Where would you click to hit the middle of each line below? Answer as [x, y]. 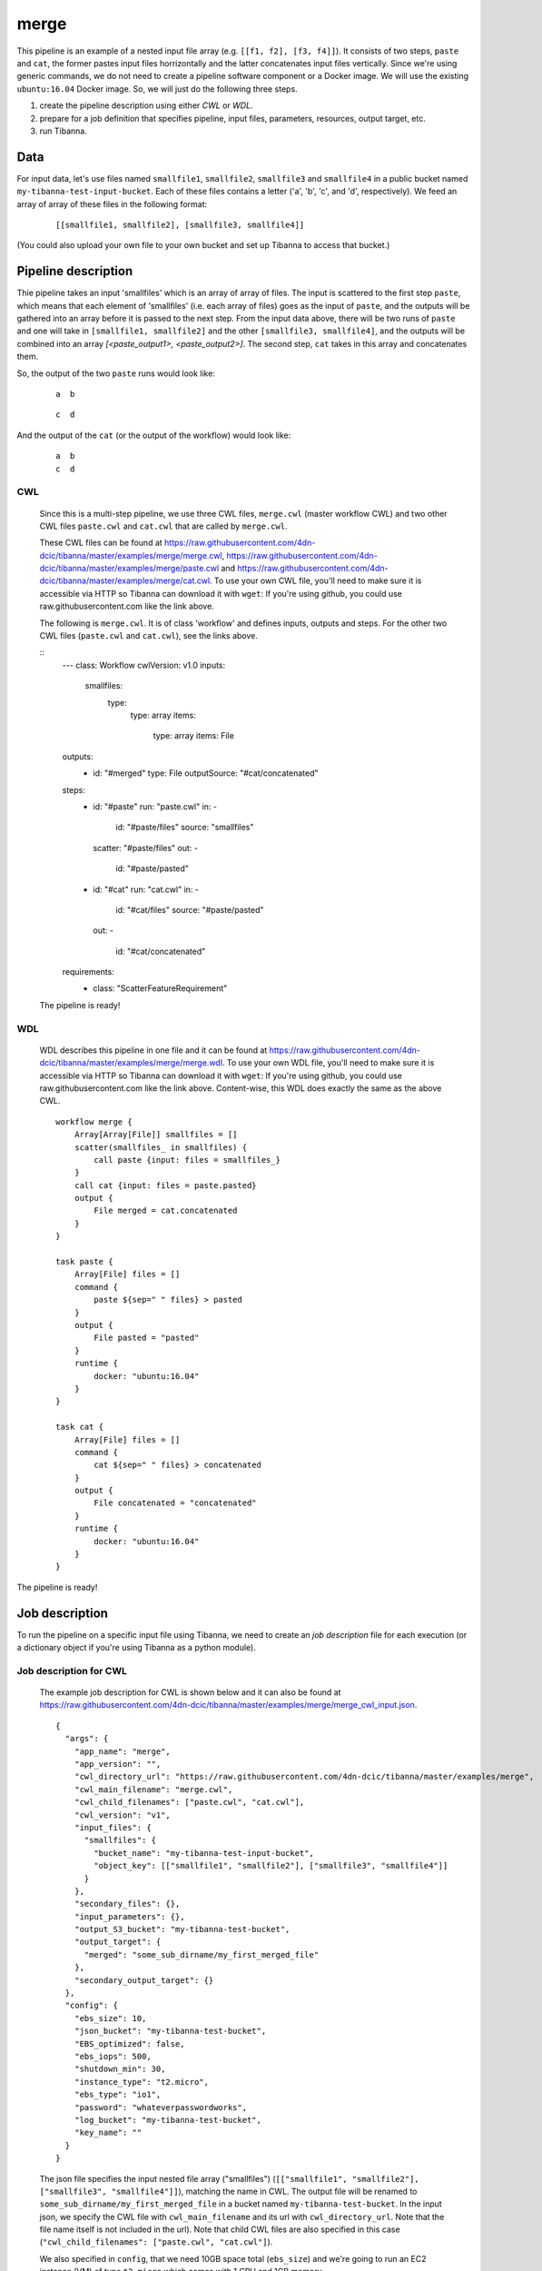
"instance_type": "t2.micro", [141, 2082]
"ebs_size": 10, [110, 2018]
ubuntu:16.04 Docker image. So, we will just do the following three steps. [158, 89]
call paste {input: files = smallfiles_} [187, 1160]
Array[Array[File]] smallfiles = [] [156, 1135]
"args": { [87, 1739]
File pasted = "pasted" [147, 1338]
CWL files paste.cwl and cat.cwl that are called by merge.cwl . [163, 526]
